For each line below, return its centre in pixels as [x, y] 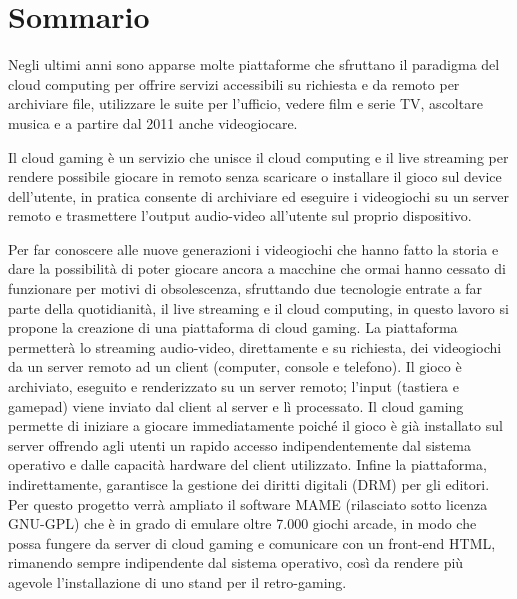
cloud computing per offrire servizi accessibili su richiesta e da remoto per [234, 83]
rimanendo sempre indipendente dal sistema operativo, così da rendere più [236, 562]
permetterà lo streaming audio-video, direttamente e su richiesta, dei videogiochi [255, 346]
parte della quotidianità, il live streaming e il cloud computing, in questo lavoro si [258, 307]
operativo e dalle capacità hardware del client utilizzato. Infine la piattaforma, [247, 464]
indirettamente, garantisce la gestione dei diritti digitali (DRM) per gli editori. [249, 484]
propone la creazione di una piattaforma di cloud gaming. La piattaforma [233, 327]
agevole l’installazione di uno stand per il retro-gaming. [177, 581]
